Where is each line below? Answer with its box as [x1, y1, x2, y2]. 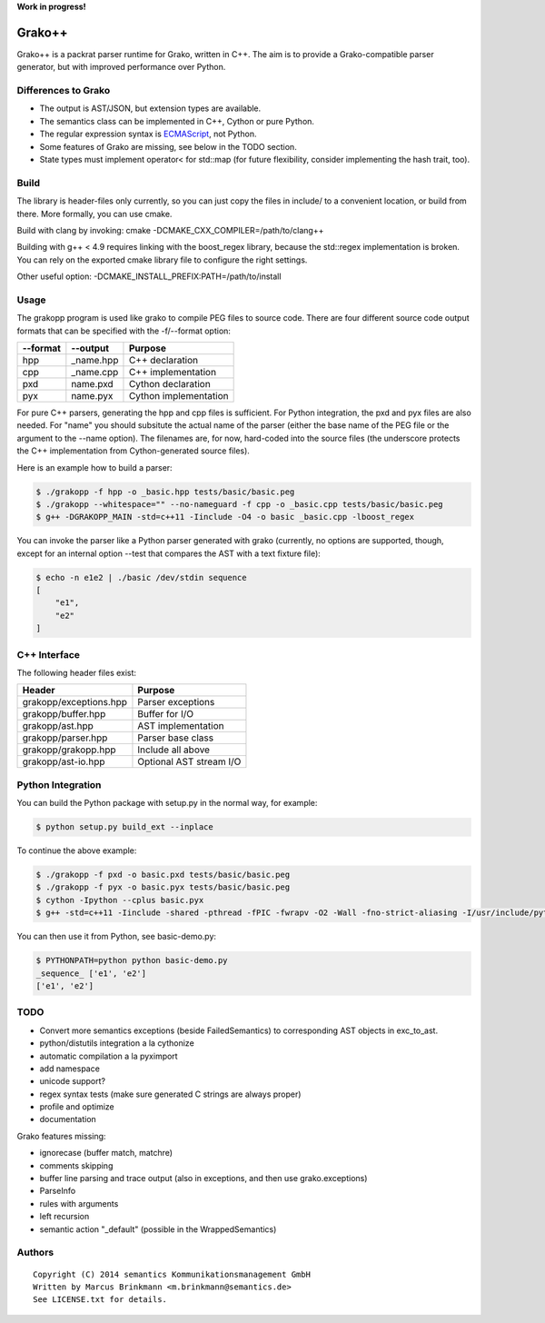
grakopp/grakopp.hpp [22, 743, 117, 756]
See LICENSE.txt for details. [33, 1295, 168, 1305]
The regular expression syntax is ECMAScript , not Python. [39, 128, 257, 140]
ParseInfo [39, 1186, 76, 1197]
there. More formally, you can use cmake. [16, 208, 173, 219]
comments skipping [39, 1159, 114, 1171]
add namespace [39, 1063, 100, 1074]
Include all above [137, 743, 211, 756]
